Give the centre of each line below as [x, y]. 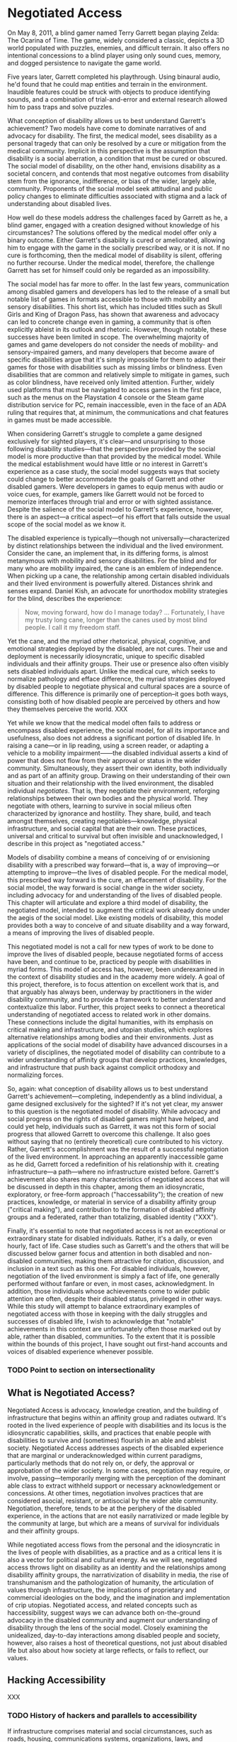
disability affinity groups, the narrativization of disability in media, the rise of [118, 1574]
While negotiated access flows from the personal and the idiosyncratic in [114, 1544]
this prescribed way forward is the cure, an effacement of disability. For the [117, 880]
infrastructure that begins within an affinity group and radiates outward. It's [117, 1417]
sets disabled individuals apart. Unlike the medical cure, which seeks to [111, 671]
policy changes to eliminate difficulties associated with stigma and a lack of [117, 196]
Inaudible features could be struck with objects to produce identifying [109, 92]
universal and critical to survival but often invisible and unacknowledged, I [115, 835]
